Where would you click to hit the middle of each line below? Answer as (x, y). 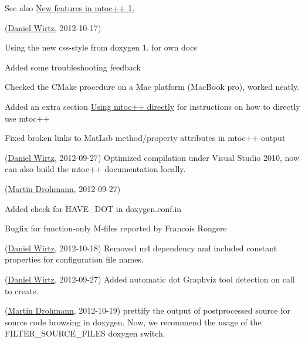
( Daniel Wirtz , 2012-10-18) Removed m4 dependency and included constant (141, 248)
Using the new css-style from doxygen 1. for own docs (101, 47)
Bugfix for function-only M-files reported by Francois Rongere (116, 228)
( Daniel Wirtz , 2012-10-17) (53, 27)
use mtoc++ (27, 118)
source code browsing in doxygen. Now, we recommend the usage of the (133, 322)
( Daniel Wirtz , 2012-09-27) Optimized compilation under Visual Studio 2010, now (152, 157)
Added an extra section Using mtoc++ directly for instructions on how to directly (152, 106)
